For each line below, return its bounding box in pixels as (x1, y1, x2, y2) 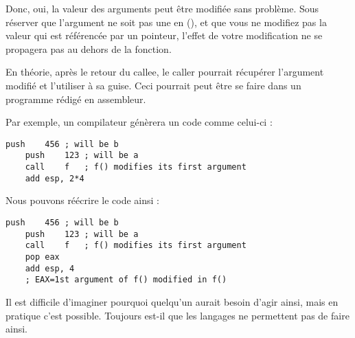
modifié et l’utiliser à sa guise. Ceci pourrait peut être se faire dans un (5, 78, 301, 92)
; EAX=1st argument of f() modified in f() (25, 275, 227, 285)
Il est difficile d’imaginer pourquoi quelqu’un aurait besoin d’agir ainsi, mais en (5, 294, 339, 308)
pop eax (25, 251, 60, 262)
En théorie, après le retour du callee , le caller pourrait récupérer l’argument (5, 65, 324, 79)
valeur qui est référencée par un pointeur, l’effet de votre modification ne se (5, 28, 323, 43)
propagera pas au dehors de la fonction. (5, 41, 172, 56)
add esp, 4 (25, 263, 75, 273)
